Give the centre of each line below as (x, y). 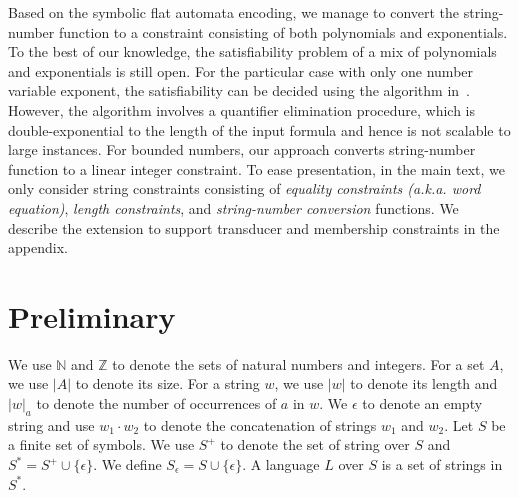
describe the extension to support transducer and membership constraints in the (254, 227)
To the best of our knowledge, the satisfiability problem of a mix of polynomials (252, 51)
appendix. (38, 247)
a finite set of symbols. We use (101, 444)
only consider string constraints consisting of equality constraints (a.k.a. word (244, 188)
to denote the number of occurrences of (156, 403)
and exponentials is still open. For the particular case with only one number (241, 70)
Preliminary (92, 315)
